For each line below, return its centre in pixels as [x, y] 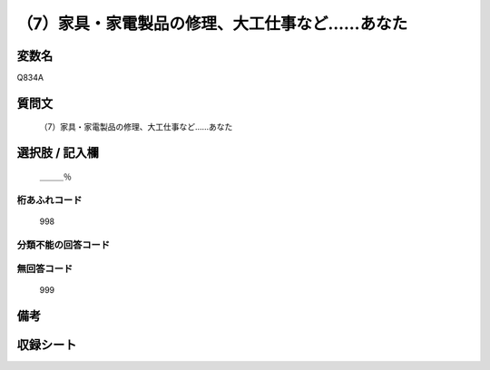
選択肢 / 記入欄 [58, 153]
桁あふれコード [49, 200]
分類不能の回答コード [64, 245]
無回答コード [45, 269]
